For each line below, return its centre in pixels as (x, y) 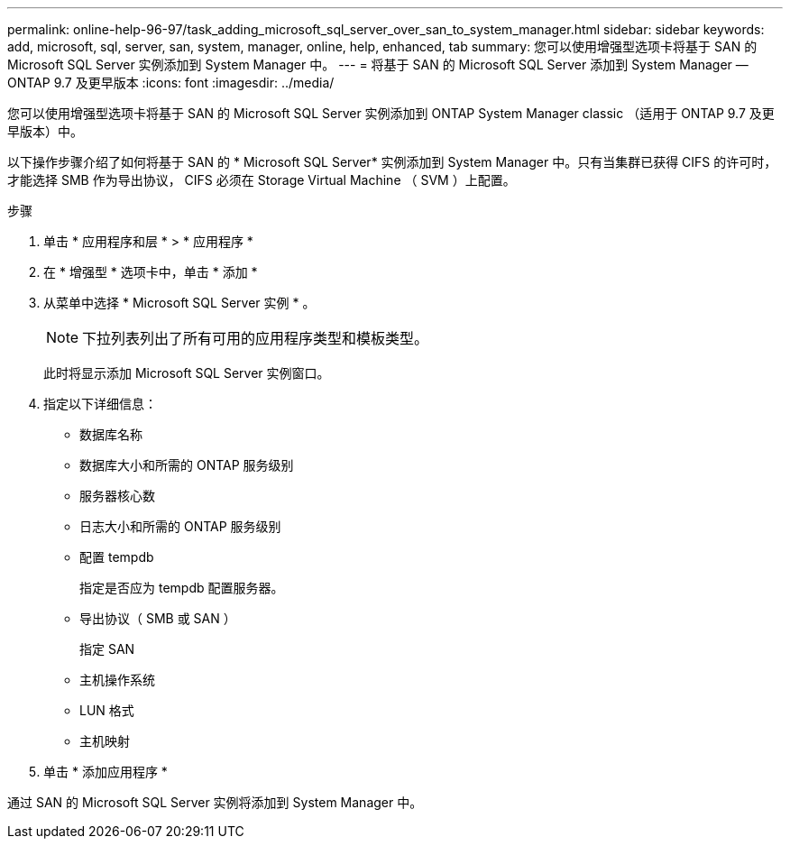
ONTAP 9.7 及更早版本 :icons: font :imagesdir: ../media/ (171, 83)
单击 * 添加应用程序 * (106, 772)
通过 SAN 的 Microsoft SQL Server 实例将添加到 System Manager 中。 (215, 802)
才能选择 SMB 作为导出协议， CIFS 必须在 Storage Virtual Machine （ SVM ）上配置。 (262, 180)
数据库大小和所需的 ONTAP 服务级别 (187, 465)
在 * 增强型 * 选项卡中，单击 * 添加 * (151, 272)
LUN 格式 (107, 710)
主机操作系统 (117, 680)
